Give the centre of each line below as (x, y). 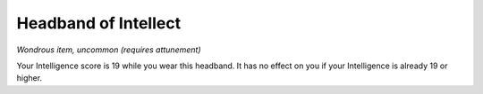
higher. (30, 78)
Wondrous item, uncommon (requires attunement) (109, 50)
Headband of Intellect (99, 23)
